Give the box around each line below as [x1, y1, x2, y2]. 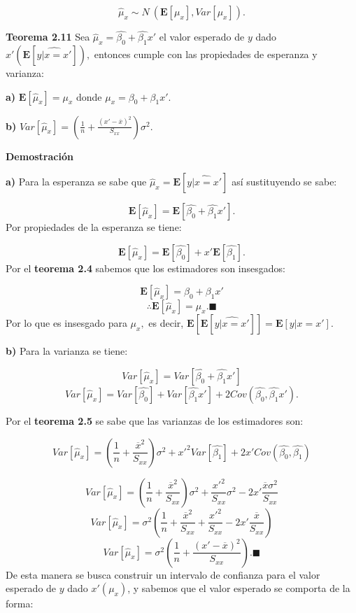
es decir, [148, 316, 184, 330]
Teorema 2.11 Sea [6, 29, 90, 44]
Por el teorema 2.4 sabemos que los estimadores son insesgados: [6, 260, 285, 275]
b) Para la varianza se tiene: [6, 344, 128, 358]
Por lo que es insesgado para [6, 316, 127, 330]
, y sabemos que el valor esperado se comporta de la [127, 581, 350, 596]
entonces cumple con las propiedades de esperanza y [94, 47, 318, 62]
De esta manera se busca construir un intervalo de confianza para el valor [6, 567, 320, 582]
